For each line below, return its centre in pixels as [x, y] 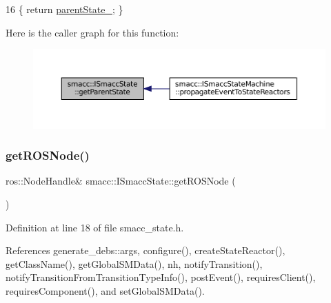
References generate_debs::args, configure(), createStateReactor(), [146, 250]
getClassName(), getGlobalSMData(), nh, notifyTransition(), [134, 263]
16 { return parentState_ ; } [64, 9]
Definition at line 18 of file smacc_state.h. [95, 227]
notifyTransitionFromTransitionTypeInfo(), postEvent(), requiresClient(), [161, 277]
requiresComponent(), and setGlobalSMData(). [105, 290]
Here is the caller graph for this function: [92, 32]
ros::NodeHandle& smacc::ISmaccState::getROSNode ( [121, 181]
